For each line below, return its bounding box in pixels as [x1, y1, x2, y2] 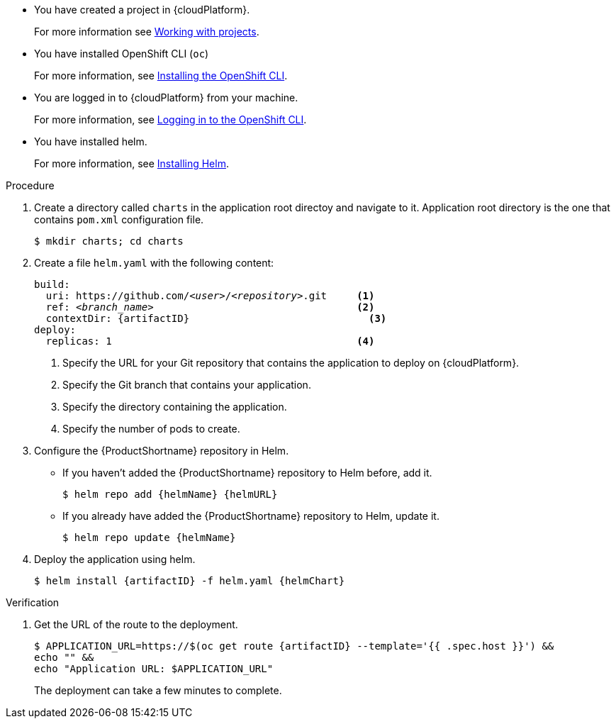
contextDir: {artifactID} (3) [45, 313, 387, 324]
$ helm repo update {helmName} [62, 532, 236, 543]
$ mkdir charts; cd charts [34, 235, 184, 247]
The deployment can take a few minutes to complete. [34, 684, 282, 696]
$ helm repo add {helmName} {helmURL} [62, 489, 278, 500]
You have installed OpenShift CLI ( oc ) [34, 48, 209, 60]
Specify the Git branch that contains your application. [62, 379, 311, 391]
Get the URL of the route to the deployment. [34, 618, 238, 630]
